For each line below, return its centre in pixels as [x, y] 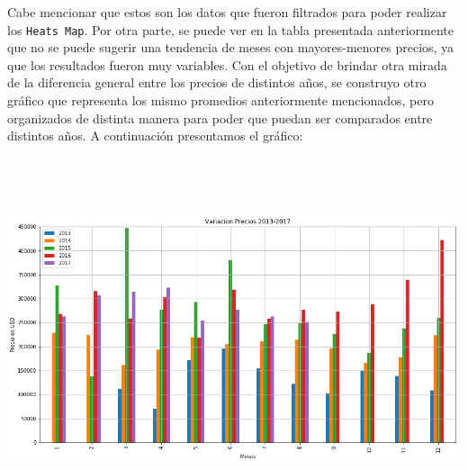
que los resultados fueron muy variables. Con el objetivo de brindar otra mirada [227, 64]
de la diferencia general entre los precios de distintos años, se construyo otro [217, 82]
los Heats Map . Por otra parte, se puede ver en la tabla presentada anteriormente [231, 29]
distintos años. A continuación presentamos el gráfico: [155, 136]
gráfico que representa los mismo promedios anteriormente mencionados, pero [220, 100]
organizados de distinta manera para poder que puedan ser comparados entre [220, 117]
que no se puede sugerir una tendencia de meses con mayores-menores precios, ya [231, 47]
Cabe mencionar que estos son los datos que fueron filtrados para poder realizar [227, 12]
